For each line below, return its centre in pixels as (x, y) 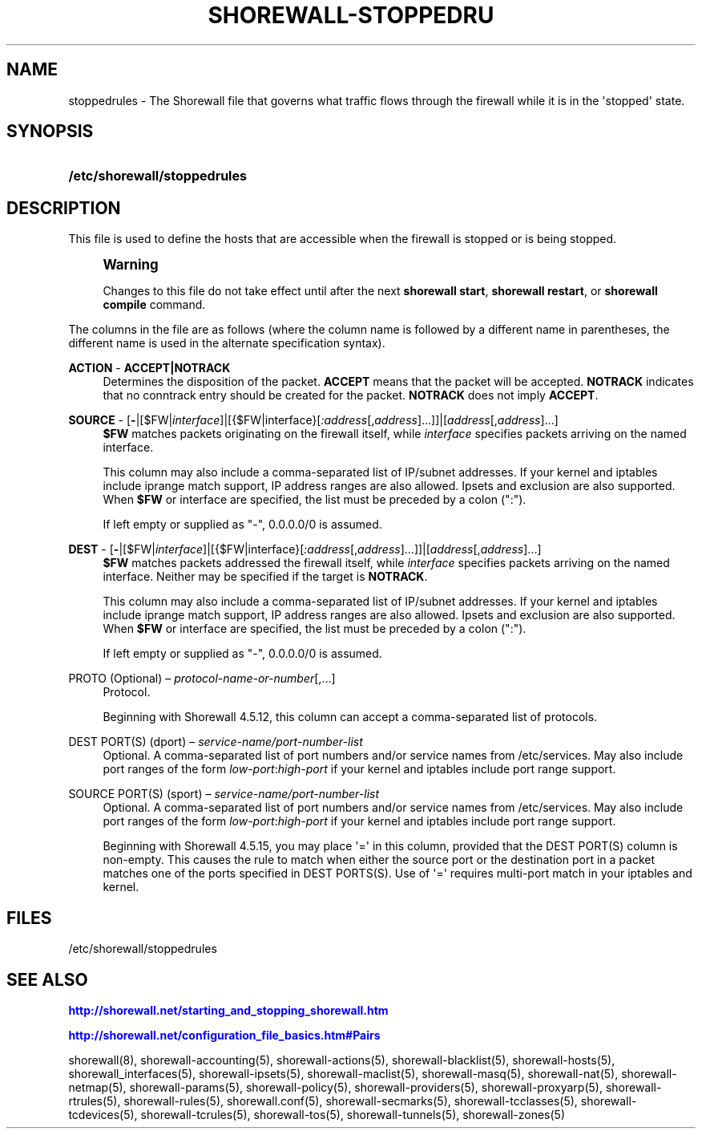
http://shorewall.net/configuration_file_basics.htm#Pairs (224, 1035)
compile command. (154, 305)
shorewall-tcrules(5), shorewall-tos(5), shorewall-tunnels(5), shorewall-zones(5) (353, 1114)
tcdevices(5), (103, 1114)
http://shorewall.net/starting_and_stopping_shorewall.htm (228, 1010)
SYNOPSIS (50, 132)
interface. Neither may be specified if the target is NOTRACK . (265, 577)
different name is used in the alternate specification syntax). (227, 343)
